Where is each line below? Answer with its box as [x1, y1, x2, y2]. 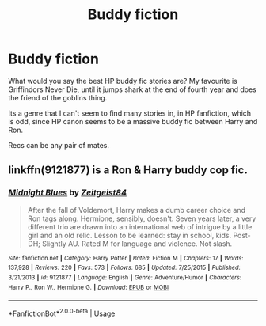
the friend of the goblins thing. [8, 93, 108, 102]
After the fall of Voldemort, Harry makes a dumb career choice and [27, 205, 246, 214]
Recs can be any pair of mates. [8, 140, 109, 150]
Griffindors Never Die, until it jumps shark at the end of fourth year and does [8, 85, 257, 94]
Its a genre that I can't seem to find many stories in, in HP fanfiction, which [8, 108, 252, 118]
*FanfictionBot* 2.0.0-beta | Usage [8, 307, 116, 318]
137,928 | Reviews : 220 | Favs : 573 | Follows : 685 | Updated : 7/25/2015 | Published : [8, 263, 241, 272]
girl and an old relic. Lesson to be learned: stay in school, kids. [27, 230, 232, 240]
